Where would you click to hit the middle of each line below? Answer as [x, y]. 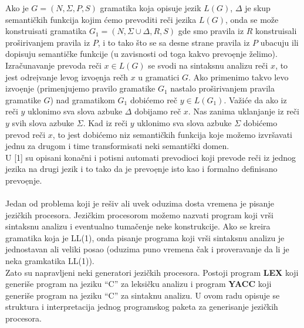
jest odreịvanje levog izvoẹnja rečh [67, 77]
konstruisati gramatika [46, 31]
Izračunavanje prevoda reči [53, 65]
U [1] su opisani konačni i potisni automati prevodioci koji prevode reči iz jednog [151, 157]
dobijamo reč [158, 111]
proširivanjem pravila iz [48, 42]
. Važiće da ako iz [255, 99]
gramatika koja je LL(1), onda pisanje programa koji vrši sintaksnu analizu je [145, 237]
